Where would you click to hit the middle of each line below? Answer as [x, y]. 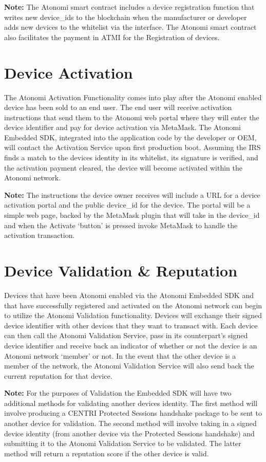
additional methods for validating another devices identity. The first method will [131, 403]
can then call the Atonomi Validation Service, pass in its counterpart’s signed [126, 335]
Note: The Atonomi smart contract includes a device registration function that [129, 7]
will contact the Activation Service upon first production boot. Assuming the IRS [132, 147]
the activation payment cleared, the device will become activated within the [123, 167]
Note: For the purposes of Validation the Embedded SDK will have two [118, 393]
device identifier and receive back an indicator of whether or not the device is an [131, 345]
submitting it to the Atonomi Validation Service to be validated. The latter [123, 443]
